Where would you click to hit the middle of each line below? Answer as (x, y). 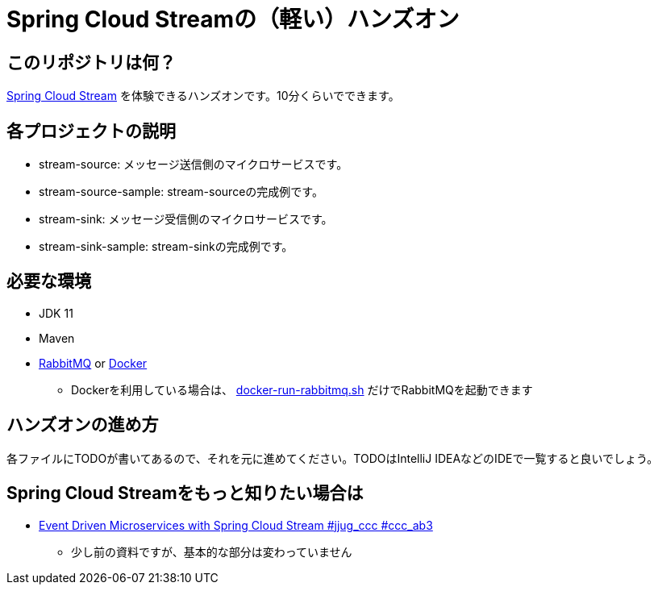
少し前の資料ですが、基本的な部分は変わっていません (212, 551)
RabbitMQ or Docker (93, 363)
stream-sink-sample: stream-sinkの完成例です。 (166, 247)
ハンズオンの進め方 (83, 425)
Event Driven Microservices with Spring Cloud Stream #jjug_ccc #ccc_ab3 (236, 525)
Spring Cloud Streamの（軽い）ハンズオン (233, 19)
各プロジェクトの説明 (91, 131)
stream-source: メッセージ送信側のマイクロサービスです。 (194, 164)
